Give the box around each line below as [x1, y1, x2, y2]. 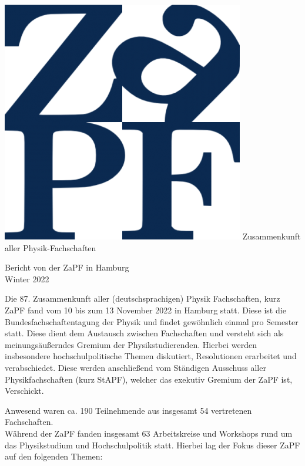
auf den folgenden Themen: [5, 450, 103, 462]
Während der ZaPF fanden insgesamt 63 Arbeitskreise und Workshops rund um [5, 427, 293, 439]
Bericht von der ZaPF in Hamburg [5, 261, 129, 273]
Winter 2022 [5, 272, 49, 285]
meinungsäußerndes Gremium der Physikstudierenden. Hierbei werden [5, 338, 257, 350]
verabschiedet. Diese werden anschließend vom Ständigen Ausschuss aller [5, 361, 266, 373]
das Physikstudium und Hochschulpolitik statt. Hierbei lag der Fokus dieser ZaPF [5, 438, 300, 451]
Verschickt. [5, 384, 44, 397]
